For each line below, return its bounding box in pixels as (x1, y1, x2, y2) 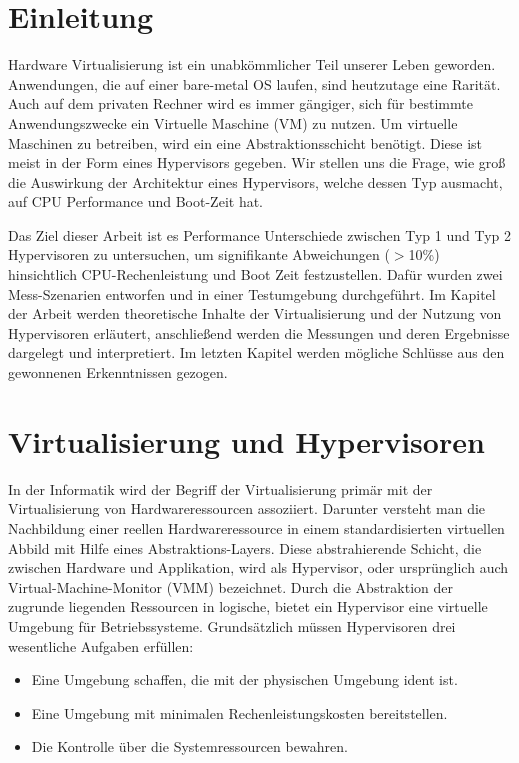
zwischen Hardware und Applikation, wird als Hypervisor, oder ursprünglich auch (8, 557, 509, 578)
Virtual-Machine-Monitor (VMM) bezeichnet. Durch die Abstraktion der (8, 576, 454, 597)
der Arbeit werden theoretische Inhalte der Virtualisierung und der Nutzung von (8, 303, 502, 324)
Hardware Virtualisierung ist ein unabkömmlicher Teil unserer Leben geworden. (8, 54, 496, 75)
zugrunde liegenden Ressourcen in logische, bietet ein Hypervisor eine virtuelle (8, 596, 488, 617)
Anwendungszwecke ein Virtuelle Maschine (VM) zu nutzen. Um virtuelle (8, 112, 458, 133)
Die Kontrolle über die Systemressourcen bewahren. (31, 736, 348, 757)
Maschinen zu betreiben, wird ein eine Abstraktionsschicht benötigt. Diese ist (8, 132, 483, 153)
